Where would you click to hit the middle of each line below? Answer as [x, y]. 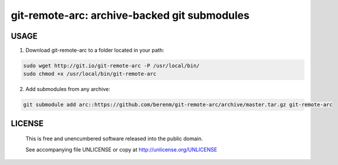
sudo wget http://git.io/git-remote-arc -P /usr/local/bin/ [111, 66]
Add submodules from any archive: [68, 89]
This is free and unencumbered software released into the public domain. [114, 139]
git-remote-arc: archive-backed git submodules [130, 15]
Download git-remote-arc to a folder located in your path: [95, 50]
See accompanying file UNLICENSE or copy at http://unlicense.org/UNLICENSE [121, 149]
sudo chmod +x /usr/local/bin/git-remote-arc [90, 74]
